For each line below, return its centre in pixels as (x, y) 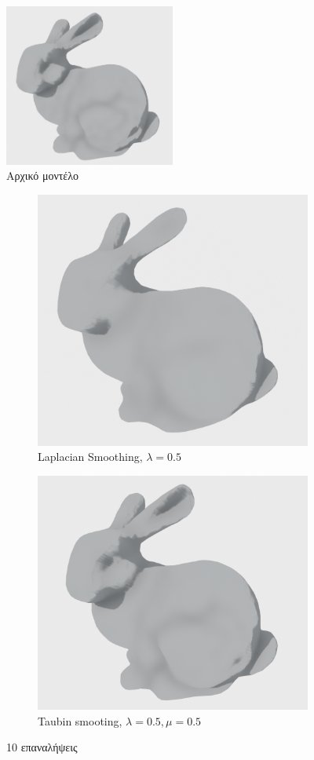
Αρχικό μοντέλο (43, 175)
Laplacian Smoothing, (90, 457)
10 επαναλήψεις (42, 747)
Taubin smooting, (80, 720)
